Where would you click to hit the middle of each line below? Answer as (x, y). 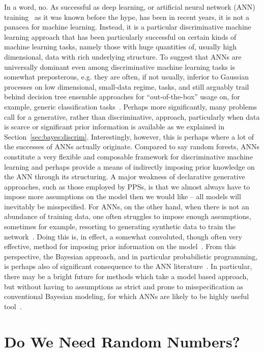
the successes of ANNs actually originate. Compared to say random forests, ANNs (132, 146)
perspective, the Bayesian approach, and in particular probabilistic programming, (131, 256)
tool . (13, 306)
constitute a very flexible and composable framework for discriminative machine (128, 156)
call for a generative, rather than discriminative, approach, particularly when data (132, 116)
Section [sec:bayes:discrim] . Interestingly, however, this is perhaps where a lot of (129, 136)
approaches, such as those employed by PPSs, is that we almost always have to (127, 186)
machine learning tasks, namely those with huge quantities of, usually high (121, 47)
